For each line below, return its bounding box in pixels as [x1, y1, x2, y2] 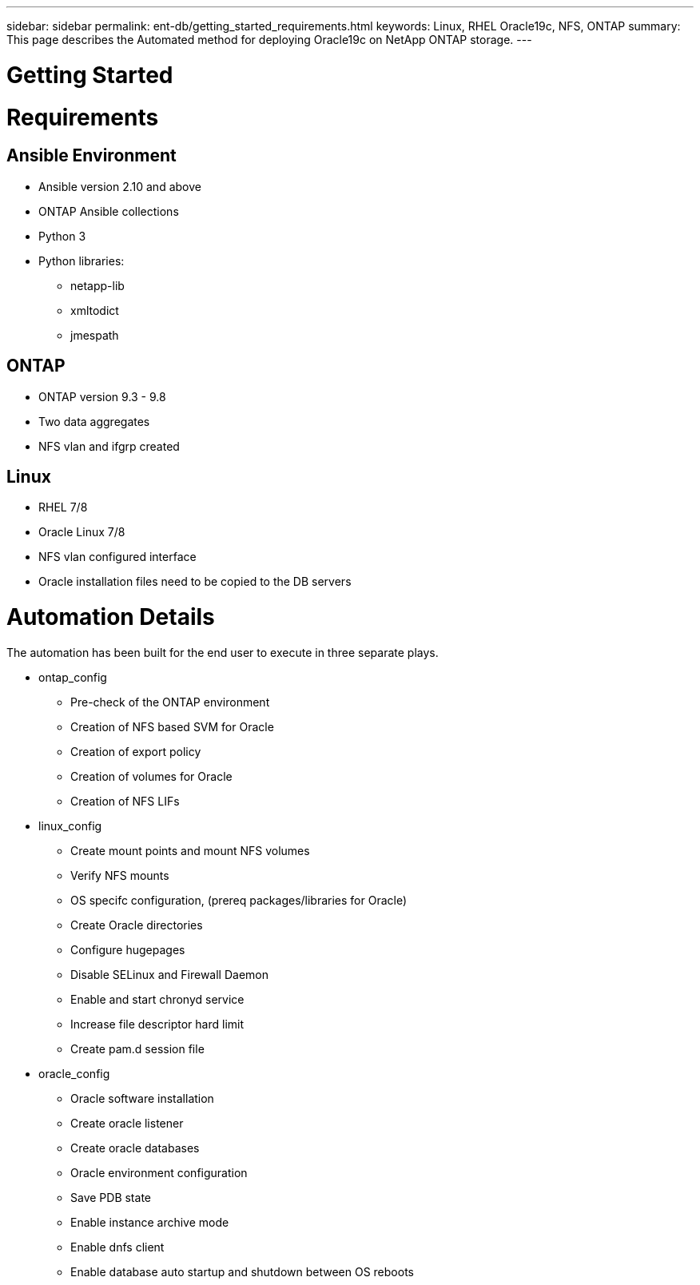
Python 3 [38, 229, 86, 243]
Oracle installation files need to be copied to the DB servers [38, 575, 352, 589]
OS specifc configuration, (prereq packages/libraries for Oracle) [70, 893, 408, 907]
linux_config [38, 818, 102, 833]
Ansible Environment [6, 145, 177, 166]
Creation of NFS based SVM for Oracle [70, 719, 274, 734]
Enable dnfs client [70, 1239, 165, 1254]
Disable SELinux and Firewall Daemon [70, 967, 268, 981]
